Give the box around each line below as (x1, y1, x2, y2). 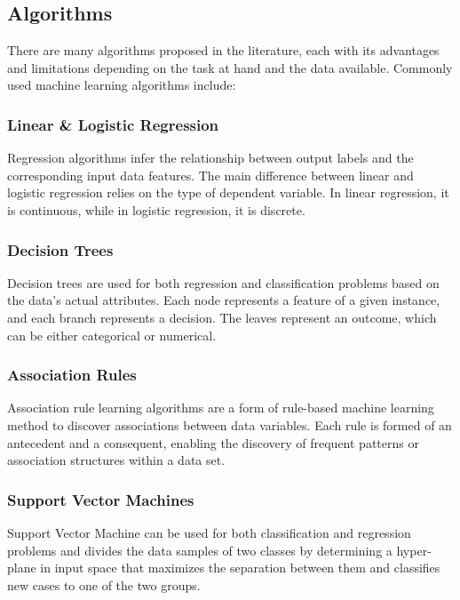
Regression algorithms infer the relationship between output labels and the (7, 148, 414, 167)
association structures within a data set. (7, 451, 226, 469)
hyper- (396, 540, 432, 559)
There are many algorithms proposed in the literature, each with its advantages (7, 41, 440, 60)
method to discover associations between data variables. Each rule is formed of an (7, 415, 452, 434)
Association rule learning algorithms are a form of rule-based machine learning (7, 398, 434, 417)
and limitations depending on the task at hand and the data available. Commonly (7, 58, 453, 76)
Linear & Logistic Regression (7, 113, 219, 135)
